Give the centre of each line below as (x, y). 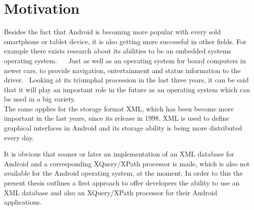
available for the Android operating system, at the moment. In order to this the (124, 173)
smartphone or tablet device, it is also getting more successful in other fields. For (125, 41)
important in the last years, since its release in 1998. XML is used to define (117, 118)
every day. (19, 137)
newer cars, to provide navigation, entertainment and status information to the (122, 70)
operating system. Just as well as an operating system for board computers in (125, 60)
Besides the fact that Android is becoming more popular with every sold (113, 32)
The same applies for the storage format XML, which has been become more (119, 108)
